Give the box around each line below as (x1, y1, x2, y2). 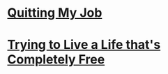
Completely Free (7, 52, 105, 68)
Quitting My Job (7, 5, 102, 21)
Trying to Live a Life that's (7, 37, 161, 53)
